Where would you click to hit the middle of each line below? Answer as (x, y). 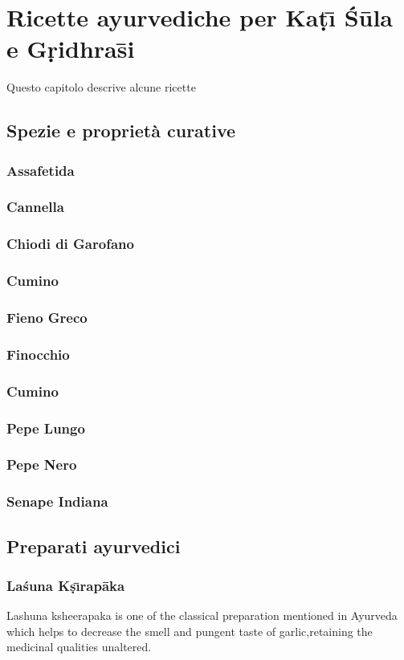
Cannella (35, 207)
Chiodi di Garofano (70, 244)
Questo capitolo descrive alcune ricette (101, 87)
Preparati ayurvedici (94, 546)
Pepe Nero (42, 464)
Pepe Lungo (46, 428)
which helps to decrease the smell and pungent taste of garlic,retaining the (190, 631)
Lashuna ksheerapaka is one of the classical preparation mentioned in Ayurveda (202, 615)
